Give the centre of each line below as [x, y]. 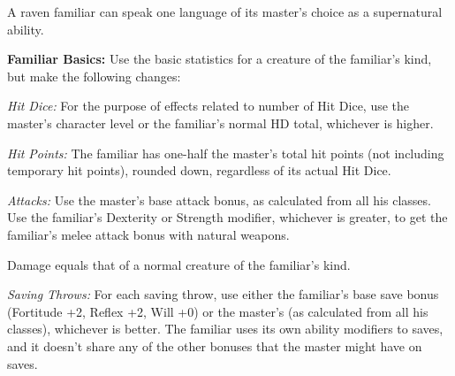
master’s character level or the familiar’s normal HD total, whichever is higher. [220, 123]
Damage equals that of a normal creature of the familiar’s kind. [179, 264]
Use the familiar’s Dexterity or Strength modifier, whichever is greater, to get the [227, 217]
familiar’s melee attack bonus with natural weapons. [148, 234]
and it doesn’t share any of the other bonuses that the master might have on [215, 345]
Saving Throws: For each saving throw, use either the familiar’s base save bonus [223, 294]
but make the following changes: [94, 76]
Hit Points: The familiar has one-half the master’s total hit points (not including [226, 153]
